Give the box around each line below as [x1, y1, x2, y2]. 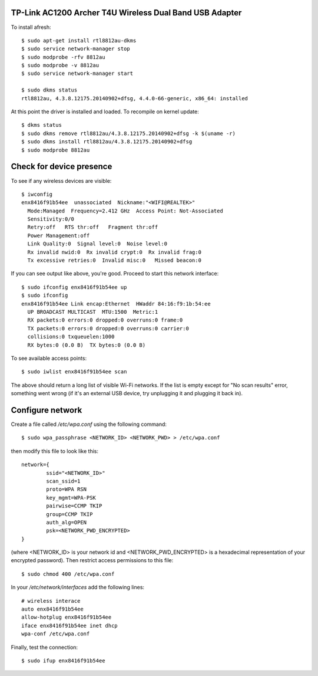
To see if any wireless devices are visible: [11, 177, 112, 184]
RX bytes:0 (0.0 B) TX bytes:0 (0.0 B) [27, 342, 146, 348]
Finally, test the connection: [11, 644, 78, 651]
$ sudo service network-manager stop [21, 45, 131, 52]
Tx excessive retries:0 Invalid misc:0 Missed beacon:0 [27, 257, 201, 264]
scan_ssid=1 [46, 478, 81, 484]
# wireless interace [21, 598, 81, 604]
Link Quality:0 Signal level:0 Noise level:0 [27, 241, 168, 247]
